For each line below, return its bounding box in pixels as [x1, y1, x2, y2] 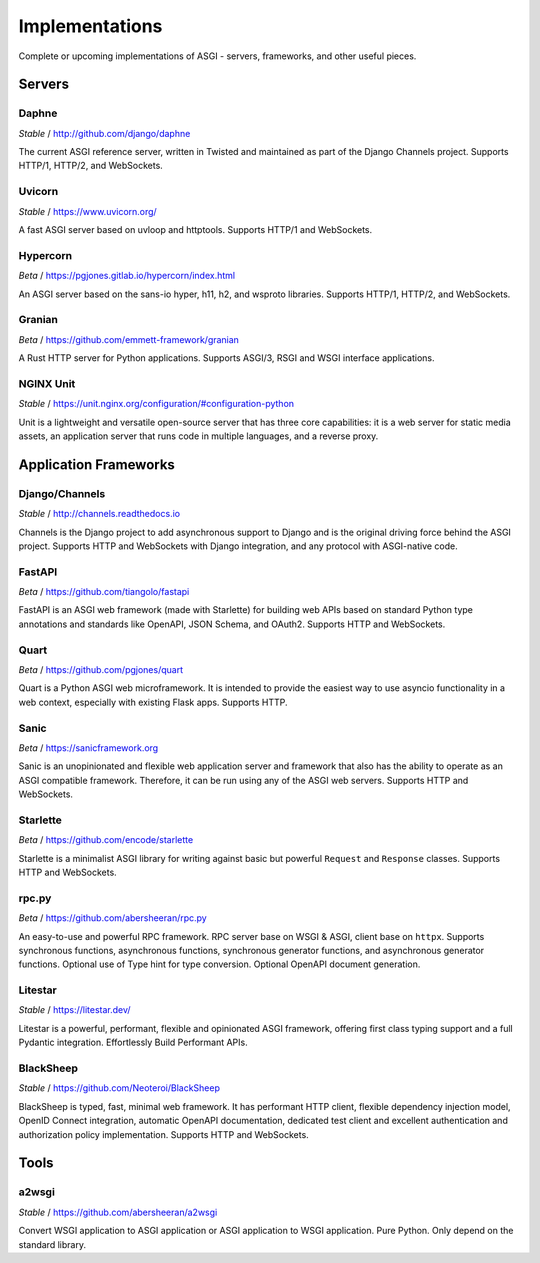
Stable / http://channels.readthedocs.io [18, 508, 180, 520]
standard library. [18, 1238, 87, 1250]
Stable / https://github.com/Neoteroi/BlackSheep [18, 1082, 220, 1094]
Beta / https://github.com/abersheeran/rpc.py [18, 912, 207, 924]
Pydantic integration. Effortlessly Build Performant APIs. [18, 1036, 249, 1049]
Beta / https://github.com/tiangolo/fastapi [18, 586, 190, 598]
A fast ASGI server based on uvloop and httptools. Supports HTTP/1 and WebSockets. [18, 224, 373, 236]
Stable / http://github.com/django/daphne [18, 127, 191, 139]
